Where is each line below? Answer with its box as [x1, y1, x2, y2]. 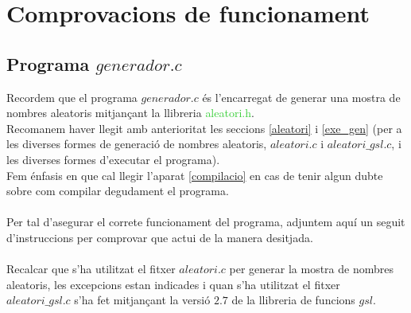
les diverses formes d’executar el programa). [6, 151, 220, 167]
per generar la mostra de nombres [229, 260, 394, 277]
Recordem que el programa [6, 88, 138, 105]
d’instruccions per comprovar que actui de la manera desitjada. [6, 229, 313, 245]
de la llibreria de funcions [231, 291, 355, 308]
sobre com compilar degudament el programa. [6, 182, 229, 199]
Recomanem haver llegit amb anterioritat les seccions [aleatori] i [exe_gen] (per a [6, 119, 402, 136]
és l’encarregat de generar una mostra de [202, 88, 401, 105]
